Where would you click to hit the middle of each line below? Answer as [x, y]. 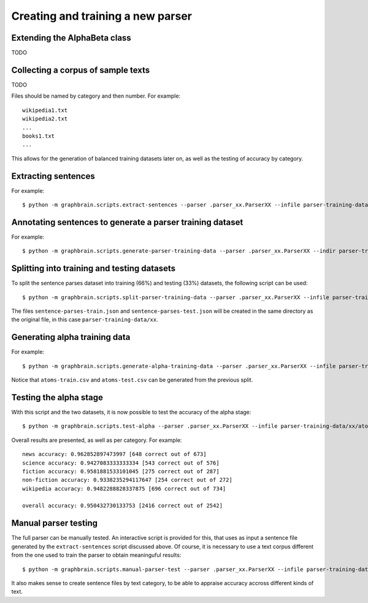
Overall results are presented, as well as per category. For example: [97, 440]
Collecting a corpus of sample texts [81, 70]
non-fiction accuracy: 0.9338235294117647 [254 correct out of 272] [127, 480]
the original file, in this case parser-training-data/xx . [85, 320]
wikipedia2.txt [45, 119]
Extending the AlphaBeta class [71, 38]
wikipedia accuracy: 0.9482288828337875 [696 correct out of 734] [124, 488]
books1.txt [39, 136]
